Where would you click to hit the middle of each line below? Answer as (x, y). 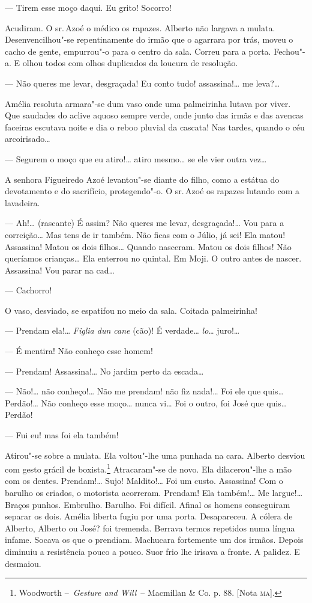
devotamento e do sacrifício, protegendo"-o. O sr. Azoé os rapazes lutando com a (152, 191)
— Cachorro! (28, 290)
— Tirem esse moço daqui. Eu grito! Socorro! (88, 7)
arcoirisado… (28, 139)
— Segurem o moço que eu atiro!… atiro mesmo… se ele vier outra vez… (136, 158)
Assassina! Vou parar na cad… (60, 270)
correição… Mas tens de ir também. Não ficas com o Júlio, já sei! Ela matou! (145, 234)
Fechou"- (289, 51)
